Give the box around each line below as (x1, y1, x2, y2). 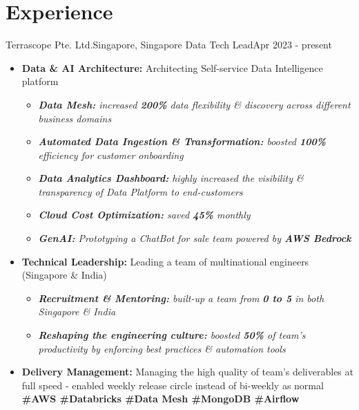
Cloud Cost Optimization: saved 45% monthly (38, 207, 251, 222)
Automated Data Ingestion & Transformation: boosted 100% (38, 134, 327, 149)
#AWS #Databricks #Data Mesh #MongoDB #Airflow (21, 391, 300, 406)
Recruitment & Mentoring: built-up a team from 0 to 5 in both (38, 290, 324, 305)
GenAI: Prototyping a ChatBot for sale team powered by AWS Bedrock (38, 231, 351, 245)
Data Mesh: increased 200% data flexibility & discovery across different (38, 97, 351, 111)
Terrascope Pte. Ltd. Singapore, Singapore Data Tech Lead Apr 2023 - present (6, 37, 332, 52)
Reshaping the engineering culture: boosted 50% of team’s (38, 328, 306, 342)
